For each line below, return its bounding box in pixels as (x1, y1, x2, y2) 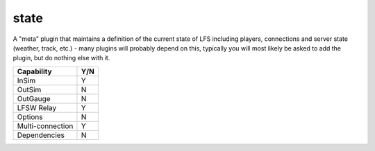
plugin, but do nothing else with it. (12, 54, 110, 62)
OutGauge (17, 94, 51, 103)
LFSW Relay (17, 103, 57, 112)
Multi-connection (17, 121, 74, 131)
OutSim (17, 85, 42, 94)
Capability (17, 66, 52, 76)
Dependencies (17, 130, 65, 140)
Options (17, 112, 43, 121)
